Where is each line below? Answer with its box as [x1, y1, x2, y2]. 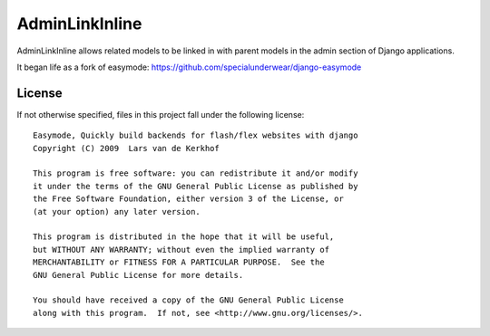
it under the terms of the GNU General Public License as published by [33, 181, 358, 191]
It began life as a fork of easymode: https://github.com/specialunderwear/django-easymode [16, 62, 362, 72]
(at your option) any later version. [33, 206, 201, 216]
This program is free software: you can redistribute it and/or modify [33, 168, 358, 178]
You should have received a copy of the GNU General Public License [33, 295, 344, 305]
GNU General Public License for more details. [33, 270, 244, 280]
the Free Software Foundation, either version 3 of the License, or [33, 194, 344, 204]
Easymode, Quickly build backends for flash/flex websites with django [33, 130, 358, 140]
